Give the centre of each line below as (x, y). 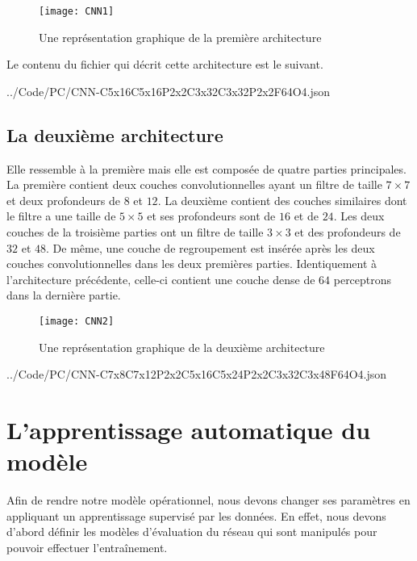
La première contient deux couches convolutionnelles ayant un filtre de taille (194, 184)
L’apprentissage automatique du (189, 430)
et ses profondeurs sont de (211, 216)
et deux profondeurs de (63, 200)
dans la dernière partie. (64, 295)
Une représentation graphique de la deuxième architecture (182, 347)
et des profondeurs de (348, 232)
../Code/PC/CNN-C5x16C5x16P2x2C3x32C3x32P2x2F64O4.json (169, 91)
